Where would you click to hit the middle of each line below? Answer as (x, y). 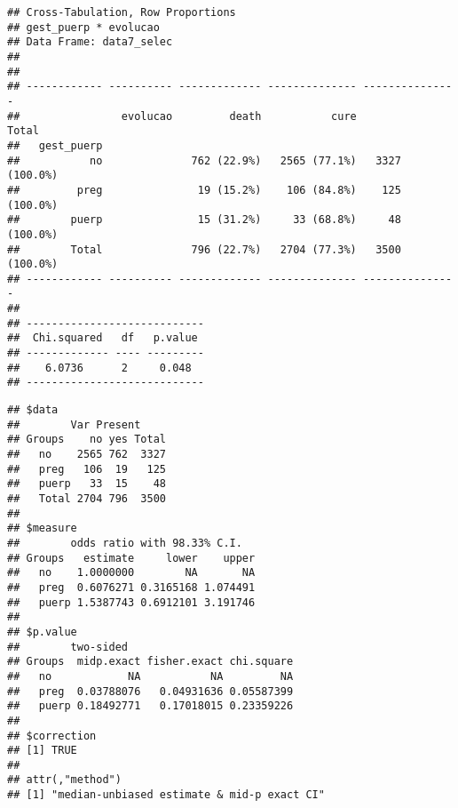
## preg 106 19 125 (87, 469)
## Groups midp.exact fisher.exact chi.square (150, 662)
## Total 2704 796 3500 (87, 499)
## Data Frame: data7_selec (90, 42)
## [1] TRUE (42, 751)
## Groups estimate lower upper (131, 558)
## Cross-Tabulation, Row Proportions (122, 12)
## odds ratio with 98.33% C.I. (125, 543)
